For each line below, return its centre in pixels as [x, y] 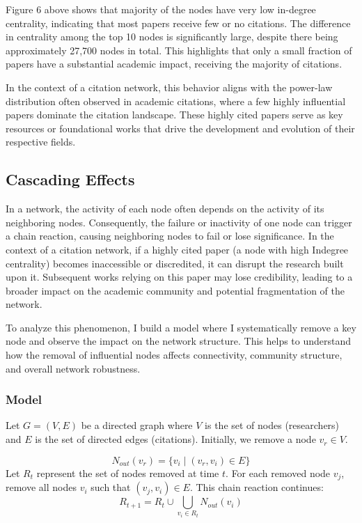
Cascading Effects [70, 179]
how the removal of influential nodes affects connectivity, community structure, [174, 355]
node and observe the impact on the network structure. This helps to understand [179, 341]
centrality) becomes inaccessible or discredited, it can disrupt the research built [175, 263]
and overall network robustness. [73, 368]
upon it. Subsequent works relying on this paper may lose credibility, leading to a [179, 277]
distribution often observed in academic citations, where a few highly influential [176, 101]
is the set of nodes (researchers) [272, 425]
